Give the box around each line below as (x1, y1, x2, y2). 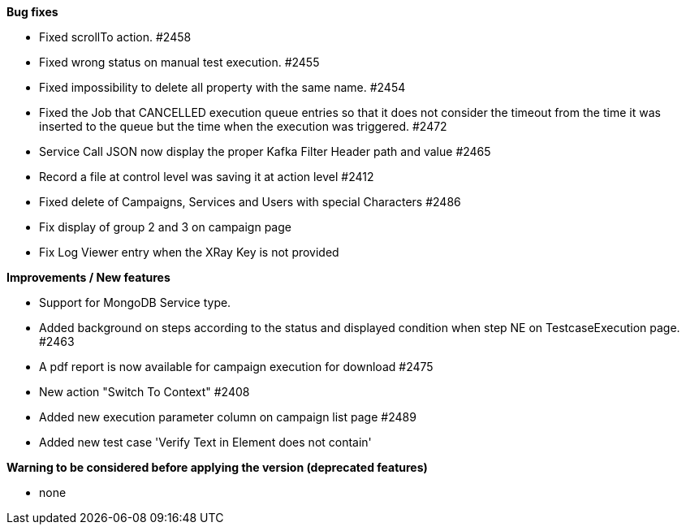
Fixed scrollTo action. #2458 (39, 30, 192, 44)
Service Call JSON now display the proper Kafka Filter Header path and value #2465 (39, 145, 491, 158)
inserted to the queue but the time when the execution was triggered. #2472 (39, 119, 447, 133)
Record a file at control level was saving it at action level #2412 (39, 170, 374, 183)
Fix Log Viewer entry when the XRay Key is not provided (39, 245, 339, 259)
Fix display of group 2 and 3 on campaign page (39, 220, 291, 234)
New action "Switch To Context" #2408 (39, 385, 250, 399)
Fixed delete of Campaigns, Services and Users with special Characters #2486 (39, 195, 461, 209)
